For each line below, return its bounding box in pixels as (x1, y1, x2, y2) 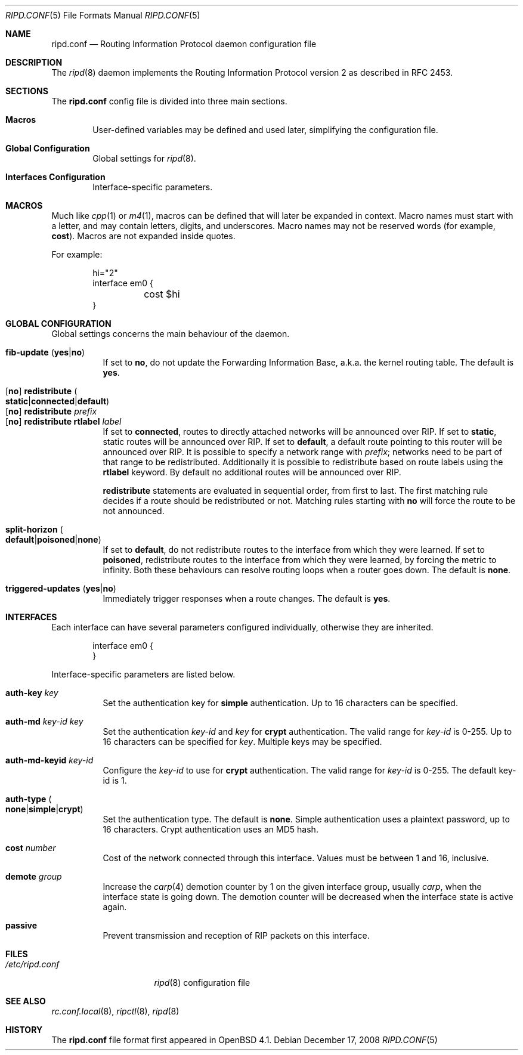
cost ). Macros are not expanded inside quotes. (51, 231, 236, 241)
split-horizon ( (5, 524, 63, 534)
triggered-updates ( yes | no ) (5, 583, 116, 593)
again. (103, 902, 127, 912)
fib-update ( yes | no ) (5, 347, 85, 357)
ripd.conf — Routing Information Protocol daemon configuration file (51, 39, 317, 49)
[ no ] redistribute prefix (5, 406, 97, 416)
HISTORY (5, 1025, 43, 1035)
